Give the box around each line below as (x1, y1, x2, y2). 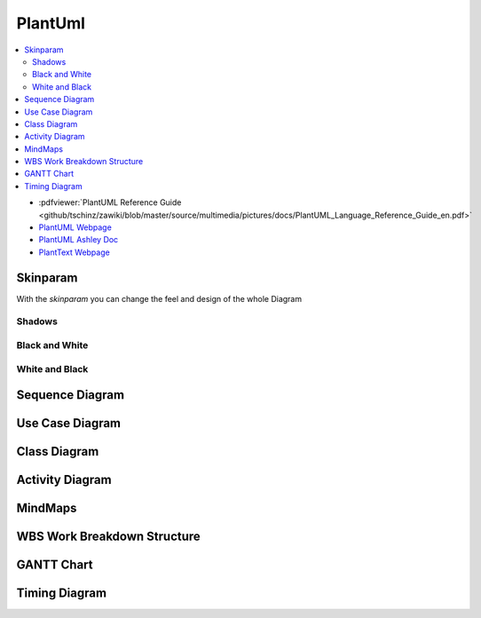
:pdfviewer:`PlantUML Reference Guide (38, 197, 182, 208)
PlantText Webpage (38, 247, 110, 257)
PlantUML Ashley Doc (38, 234, 119, 245)
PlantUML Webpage (38, 222, 113, 233)
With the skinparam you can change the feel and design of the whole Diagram (16, 293, 302, 304)
